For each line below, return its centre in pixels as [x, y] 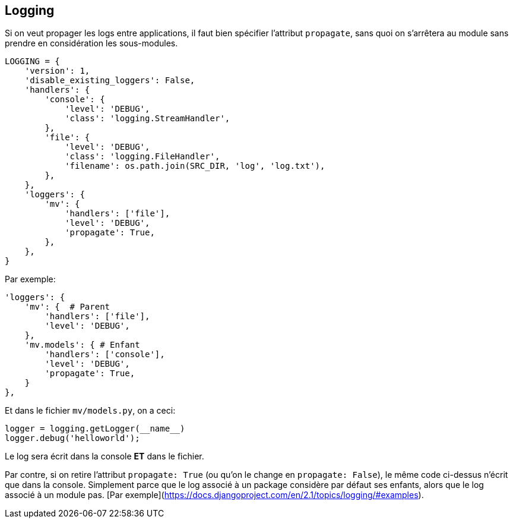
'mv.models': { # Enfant [82, 345]
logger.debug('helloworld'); [72, 438]
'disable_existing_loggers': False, [110, 81]
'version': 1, [57, 71]
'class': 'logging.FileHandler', [142, 157]
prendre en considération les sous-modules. [91, 43]
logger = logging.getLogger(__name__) [95, 429]
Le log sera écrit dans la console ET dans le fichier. [104, 456]
